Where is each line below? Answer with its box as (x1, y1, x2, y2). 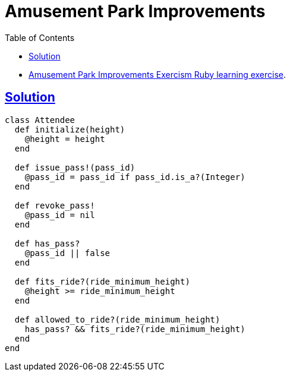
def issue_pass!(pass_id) (14, 162, 135, 172)
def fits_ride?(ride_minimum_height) (14, 276, 190, 286)
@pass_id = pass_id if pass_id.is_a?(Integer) (24, 172, 245, 182)
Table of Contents (5, 32, 75, 43)
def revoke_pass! (14, 200, 95, 210)
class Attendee (5, 115, 75, 125)
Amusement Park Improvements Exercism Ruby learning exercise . (29, 69, 286, 80)
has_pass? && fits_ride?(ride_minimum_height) (24, 324, 245, 334)
